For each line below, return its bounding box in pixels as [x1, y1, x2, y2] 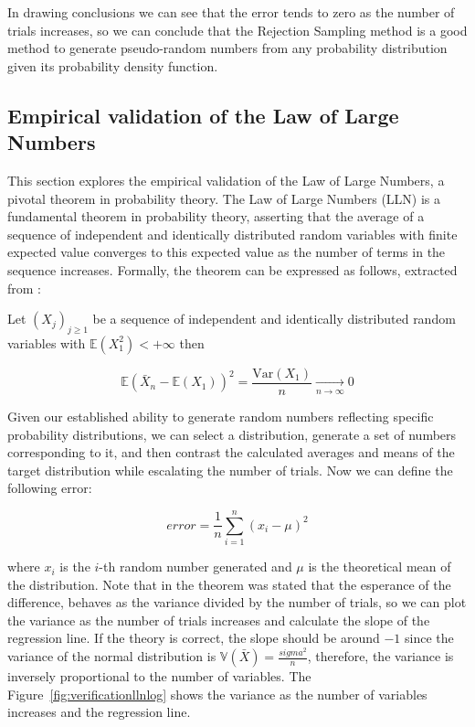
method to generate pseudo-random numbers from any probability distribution [7, 38, 448, 58]
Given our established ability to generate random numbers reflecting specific [7, 406, 434, 425]
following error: [7, 478, 92, 497]
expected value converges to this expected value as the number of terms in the [7, 242, 446, 262]
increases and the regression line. [7, 702, 191, 722]
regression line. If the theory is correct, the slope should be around [7, 628, 380, 647]
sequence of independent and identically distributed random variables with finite [7, 224, 458, 243]
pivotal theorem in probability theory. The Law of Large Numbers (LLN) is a [7, 188, 441, 208]
